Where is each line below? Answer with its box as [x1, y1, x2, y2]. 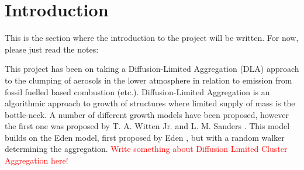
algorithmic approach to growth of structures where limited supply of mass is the [5, 97, 295, 109]
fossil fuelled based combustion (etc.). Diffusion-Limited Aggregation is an [5, 85, 270, 98]
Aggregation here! [5, 154, 68, 166]
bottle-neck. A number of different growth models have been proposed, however [5, 108, 289, 120]
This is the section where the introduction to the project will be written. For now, [5, 32, 299, 44]
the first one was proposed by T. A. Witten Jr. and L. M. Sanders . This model [5, 120, 290, 132]
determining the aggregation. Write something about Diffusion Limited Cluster [5, 143, 288, 155]
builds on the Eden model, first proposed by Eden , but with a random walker [5, 131, 285, 143]
